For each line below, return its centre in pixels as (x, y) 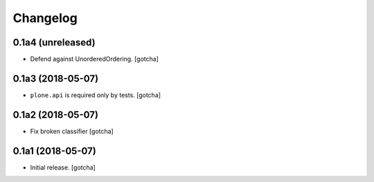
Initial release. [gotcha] (63, 167)
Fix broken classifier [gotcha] (72, 131)
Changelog (45, 18)
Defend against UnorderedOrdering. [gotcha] (95, 59)
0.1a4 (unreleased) (54, 42)
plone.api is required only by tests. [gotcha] (96, 95)
